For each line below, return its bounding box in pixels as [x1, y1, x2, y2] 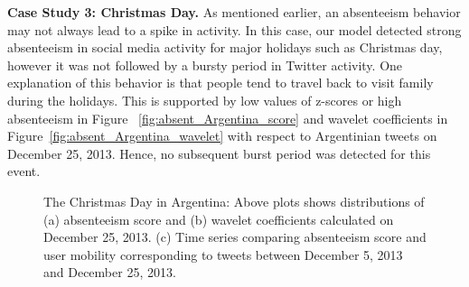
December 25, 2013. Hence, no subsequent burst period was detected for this [7, 143, 431, 162]
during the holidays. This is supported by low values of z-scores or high [7, 90, 402, 109]
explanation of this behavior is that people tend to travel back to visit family [7, 73, 434, 92]
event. [7, 162, 41, 181]
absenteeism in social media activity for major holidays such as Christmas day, [7, 38, 443, 57]
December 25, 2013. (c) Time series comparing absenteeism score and [43, 227, 427, 246]
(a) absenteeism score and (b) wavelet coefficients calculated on [43, 209, 394, 228]
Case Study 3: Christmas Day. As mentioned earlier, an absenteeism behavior [7, 3, 461, 21]
